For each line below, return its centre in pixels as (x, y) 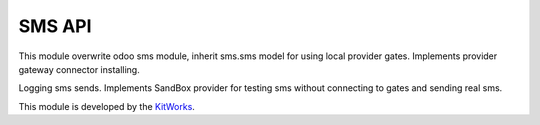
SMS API (55, 26)
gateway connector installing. (79, 69)
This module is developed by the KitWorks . (106, 106)
